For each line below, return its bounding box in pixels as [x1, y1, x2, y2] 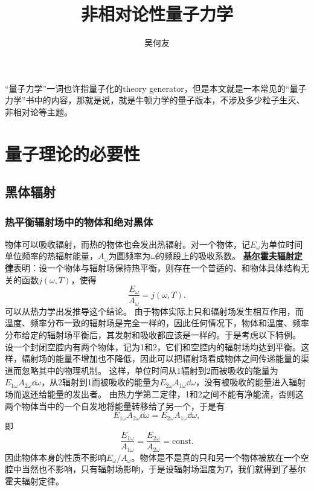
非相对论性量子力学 [80, 1, 233, 26]
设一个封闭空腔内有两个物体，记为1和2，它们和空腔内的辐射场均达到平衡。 [5, 340, 301, 353]
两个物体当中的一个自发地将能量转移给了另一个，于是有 [5, 399, 225, 412]
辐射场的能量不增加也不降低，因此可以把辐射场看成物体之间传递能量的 [21, 352, 301, 365]
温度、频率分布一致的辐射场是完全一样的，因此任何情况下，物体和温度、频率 [5, 316, 309, 329]
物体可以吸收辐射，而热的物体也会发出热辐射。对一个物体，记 [5, 237, 250, 250]
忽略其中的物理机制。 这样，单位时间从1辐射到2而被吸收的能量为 [21, 364, 278, 376]
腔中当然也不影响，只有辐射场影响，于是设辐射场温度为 [5, 463, 225, 475]
